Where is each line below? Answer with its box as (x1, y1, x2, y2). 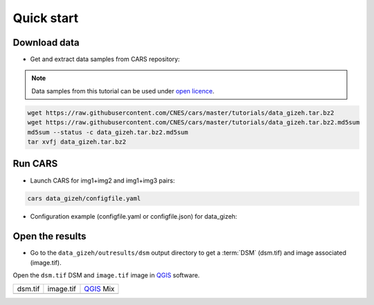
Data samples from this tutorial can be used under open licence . (31, 86, 215, 95)
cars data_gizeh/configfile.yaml (27, 194, 141, 203)
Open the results (12, 230, 87, 242)
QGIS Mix (84, 284, 115, 293)
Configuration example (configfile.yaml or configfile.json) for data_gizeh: (30, 212, 238, 221)
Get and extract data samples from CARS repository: (30, 55, 180, 64)
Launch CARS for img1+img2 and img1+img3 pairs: (30, 176, 175, 185)
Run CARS (12, 158, 58, 169)
